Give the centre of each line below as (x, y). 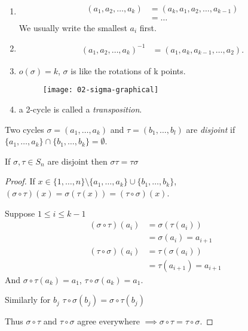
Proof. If (20, 181)
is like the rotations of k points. (128, 70)
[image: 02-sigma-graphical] (101, 90)
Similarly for (28, 300)
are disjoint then (77, 161)
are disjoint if (211, 129)
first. (148, 27)
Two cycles (25, 129)
